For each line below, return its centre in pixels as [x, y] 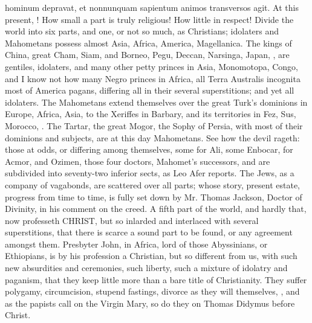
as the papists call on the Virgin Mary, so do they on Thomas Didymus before [150, 303]
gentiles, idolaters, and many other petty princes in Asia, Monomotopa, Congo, [152, 66]
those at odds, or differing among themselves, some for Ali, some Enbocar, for [149, 149]
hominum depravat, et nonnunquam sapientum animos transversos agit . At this [152, 7]
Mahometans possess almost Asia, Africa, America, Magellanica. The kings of [148, 43]
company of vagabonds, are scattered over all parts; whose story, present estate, [153, 184]
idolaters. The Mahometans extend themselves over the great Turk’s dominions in [156, 102]
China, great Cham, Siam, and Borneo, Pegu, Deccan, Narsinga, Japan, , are [147, 55]
